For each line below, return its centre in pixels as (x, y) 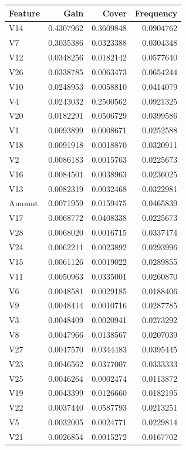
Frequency (156, 13)
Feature (25, 13)
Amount (23, 203)
